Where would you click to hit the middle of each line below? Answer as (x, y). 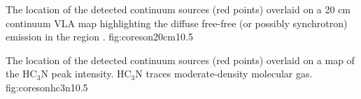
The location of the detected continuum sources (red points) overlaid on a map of (180, 60)
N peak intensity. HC (86, 74)
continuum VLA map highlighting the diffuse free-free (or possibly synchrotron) (177, 23)
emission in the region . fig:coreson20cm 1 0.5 (99, 37)
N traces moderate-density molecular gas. (224, 74)
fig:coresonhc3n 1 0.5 (47, 87)
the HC (21, 74)
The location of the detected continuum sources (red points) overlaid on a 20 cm (178, 9)
